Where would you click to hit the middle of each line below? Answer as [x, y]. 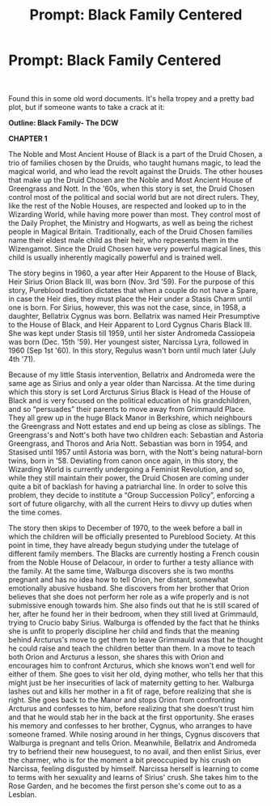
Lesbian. [23, 794]
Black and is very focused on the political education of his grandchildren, [130, 400]
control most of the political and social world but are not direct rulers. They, [134, 197]
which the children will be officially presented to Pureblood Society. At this [132, 537]
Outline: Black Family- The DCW [64, 122]
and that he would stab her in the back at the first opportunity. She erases [131, 717]
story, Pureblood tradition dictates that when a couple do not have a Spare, [133, 290]
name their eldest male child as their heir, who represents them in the [123, 240]
